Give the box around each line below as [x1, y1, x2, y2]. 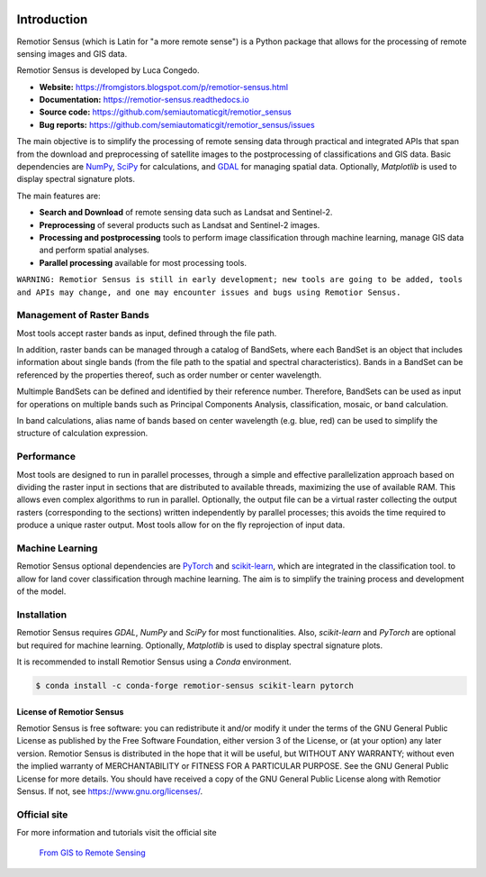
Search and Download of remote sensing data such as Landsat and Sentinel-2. [39, 207, 333, 218]
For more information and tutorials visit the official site [16, 827, 217, 838]
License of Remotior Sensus [16, 706, 124, 717]
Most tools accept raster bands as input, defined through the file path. [16, 327, 277, 338]
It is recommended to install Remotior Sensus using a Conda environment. [16, 656, 292, 667]
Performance [16, 451, 76, 463]
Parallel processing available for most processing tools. [39, 257, 247, 268]
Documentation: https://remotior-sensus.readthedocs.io [39, 95, 249, 105]
